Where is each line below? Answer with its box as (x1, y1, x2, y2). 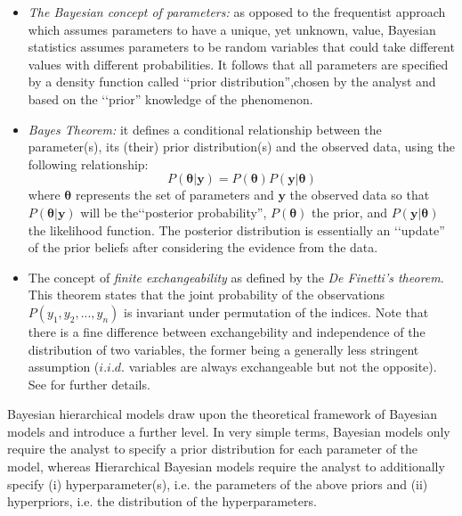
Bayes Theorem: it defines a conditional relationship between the (28, 119, 382, 138)
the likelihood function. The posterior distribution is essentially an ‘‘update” (28, 220, 445, 239)
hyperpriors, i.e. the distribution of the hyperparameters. (7, 492, 317, 511)
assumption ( (28, 357, 100, 376)
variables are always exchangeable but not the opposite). (128, 357, 437, 376)
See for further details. (28, 374, 150, 393)
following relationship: (28, 154, 149, 173)
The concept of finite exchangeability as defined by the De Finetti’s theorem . (28, 267, 444, 286)
